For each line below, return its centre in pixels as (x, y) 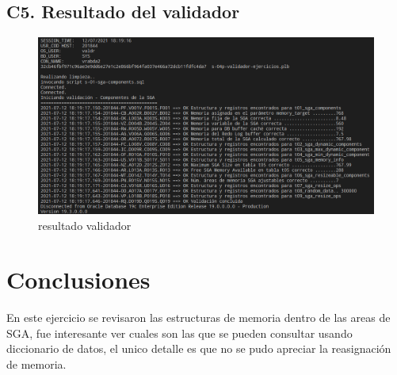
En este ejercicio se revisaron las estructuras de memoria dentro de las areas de (198, 318)
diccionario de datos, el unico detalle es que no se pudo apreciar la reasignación (199, 348)
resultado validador (85, 225)
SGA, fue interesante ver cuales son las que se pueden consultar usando (179, 333)
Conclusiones (78, 279)
